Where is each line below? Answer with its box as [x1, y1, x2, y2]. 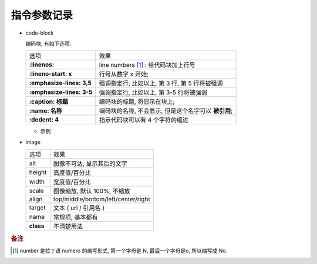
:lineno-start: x [29, 70, 72, 78]
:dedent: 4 [29, 116, 59, 124]
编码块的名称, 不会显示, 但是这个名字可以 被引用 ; [99, 107, 233, 115]
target [29, 204, 46, 212]
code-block [25, 29, 54, 36]
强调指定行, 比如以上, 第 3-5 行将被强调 [99, 89, 208, 97]
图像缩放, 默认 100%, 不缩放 [53, 187, 130, 195]
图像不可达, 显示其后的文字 [53, 160, 127, 168]
